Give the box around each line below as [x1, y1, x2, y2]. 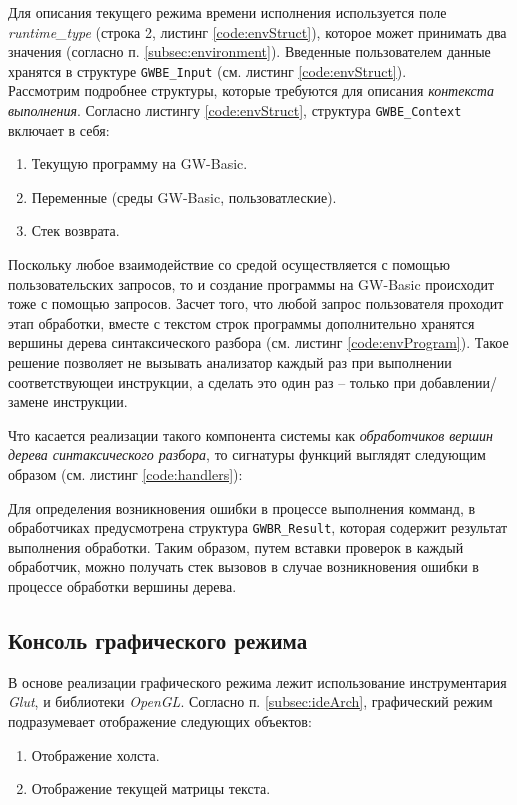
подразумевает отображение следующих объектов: [8, 711, 312, 732]
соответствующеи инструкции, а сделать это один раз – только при [8, 371, 416, 392]
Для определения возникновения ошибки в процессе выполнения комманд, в [8, 497, 476, 518]
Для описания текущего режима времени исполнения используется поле [8, 2, 447, 22]
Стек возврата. [31, 220, 120, 241]
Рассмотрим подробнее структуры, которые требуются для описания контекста [8, 80, 494, 101]
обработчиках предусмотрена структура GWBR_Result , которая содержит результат [8, 517, 508, 538]
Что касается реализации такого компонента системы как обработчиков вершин [8, 424, 494, 445]
